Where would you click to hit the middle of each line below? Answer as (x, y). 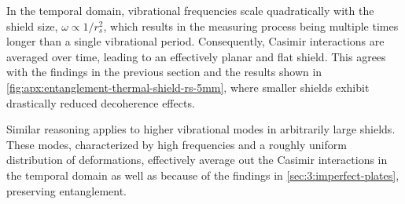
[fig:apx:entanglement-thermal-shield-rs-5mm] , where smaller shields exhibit (188, 87)
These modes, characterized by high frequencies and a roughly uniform (177, 144)
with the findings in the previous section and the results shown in (164, 72)
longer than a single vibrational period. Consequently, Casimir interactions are (195, 41)
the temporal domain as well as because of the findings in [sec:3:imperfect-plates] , (203, 175)
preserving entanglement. (66, 190)
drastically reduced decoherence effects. (101, 102)
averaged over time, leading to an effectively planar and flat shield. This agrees (196, 56)
